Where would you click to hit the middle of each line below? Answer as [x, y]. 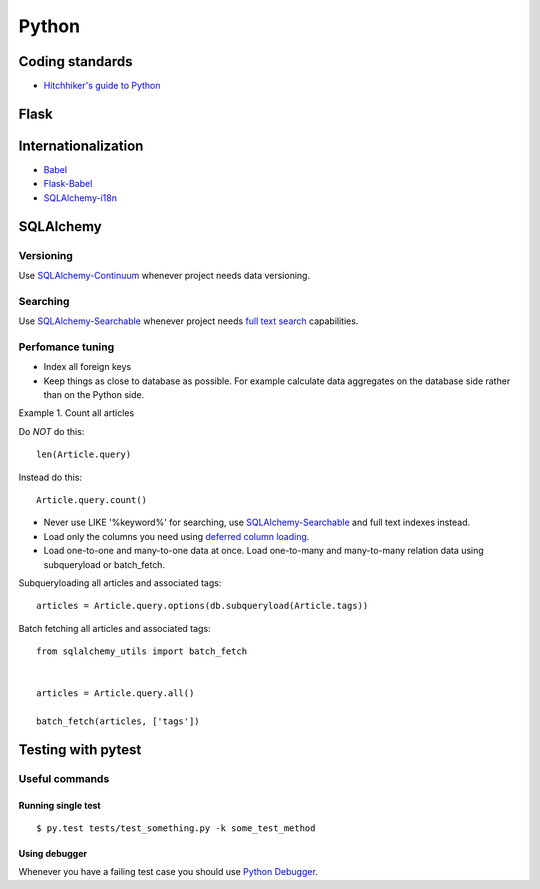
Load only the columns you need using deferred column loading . [176, 536]
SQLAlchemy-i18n [80, 197]
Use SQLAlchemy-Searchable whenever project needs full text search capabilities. [188, 321]
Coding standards [75, 61]
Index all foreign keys [87, 367]
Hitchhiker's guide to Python [102, 86]
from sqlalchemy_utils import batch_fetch [142, 651]
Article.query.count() [92, 499]
